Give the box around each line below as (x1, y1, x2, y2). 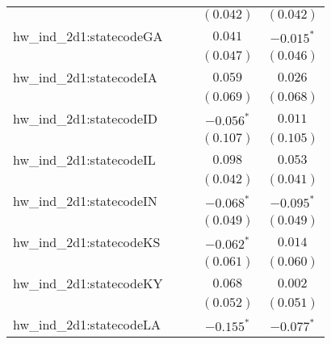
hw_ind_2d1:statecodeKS (13, 233, 161, 251)
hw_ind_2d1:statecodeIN (13, 191, 157, 210)
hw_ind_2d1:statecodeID (13, 109, 157, 128)
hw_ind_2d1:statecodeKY (13, 274, 163, 292)
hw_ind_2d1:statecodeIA (13, 68, 157, 86)
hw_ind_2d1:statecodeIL (13, 150, 156, 169)
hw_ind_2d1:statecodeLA (13, 315, 161, 334)
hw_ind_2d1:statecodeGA (13, 27, 163, 45)
